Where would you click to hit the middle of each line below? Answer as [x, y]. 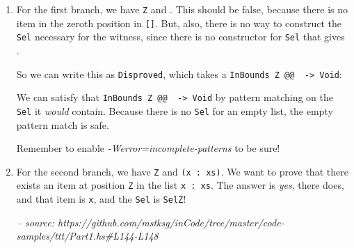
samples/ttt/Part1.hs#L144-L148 [87, 236]
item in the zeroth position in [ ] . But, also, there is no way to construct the [179, 23]
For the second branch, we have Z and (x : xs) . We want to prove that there [182, 171]
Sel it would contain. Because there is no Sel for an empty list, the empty [175, 110]
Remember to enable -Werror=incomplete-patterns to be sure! [148, 148]
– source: [35, 222]
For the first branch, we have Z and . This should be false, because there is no [182, 9]
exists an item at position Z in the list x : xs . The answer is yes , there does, [180, 185]
